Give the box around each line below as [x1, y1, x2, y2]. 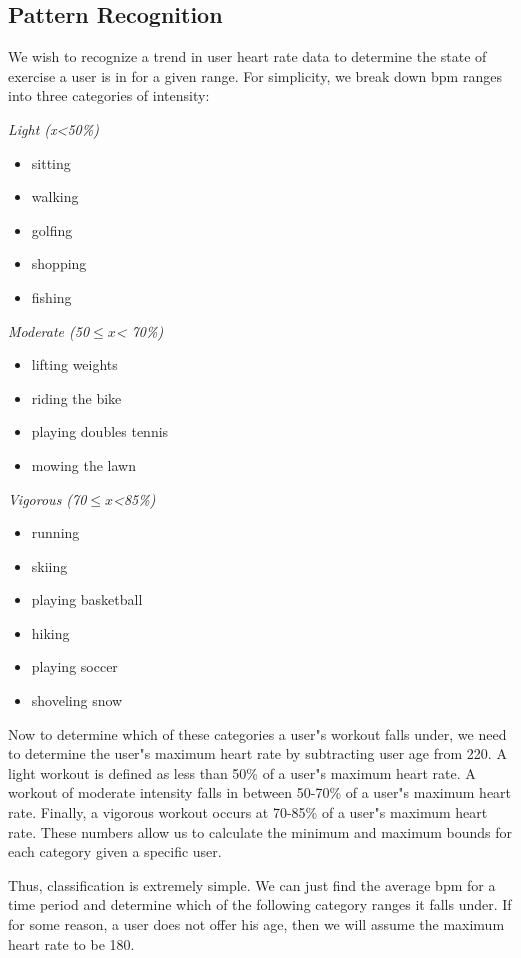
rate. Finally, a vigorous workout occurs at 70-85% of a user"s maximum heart [8, 802, 488, 823]
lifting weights [31, 354, 118, 375]
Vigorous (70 [8, 488, 87, 509]
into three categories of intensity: [8, 85, 210, 106]
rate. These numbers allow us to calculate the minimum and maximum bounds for [8, 821, 513, 842]
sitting [31, 152, 71, 173]
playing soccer [31, 656, 118, 677]
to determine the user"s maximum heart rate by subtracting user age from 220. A [8, 743, 507, 764]
